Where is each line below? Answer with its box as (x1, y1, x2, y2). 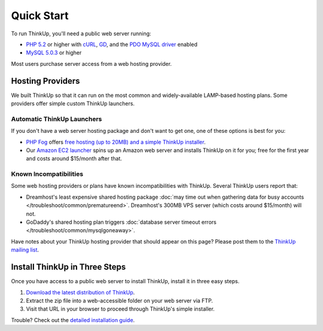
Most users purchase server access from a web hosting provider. (11, 60, 172, 67)
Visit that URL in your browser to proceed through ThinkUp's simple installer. (26, 305, 215, 312)
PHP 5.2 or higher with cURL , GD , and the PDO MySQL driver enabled (26, 41, 197, 48)
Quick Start (11, 9, 69, 22)
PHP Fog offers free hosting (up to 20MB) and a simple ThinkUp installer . (26, 138, 206, 145)
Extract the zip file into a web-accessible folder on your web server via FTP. (26, 297, 214, 304)
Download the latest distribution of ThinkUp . (26, 289, 135, 296)
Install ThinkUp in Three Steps (11, 262, 126, 272)
